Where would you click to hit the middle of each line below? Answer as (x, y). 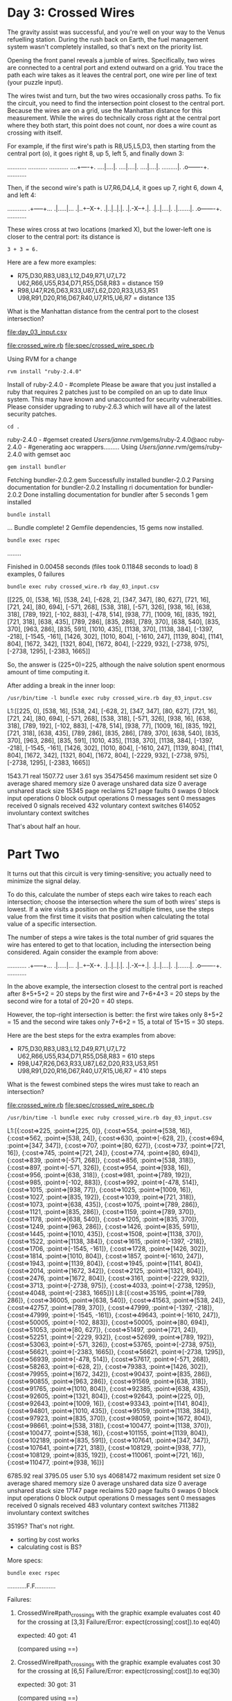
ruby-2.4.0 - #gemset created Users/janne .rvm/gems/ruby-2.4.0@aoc (107, 439)
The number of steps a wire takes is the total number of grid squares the (110, 937)
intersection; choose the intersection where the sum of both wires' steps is (114, 901)
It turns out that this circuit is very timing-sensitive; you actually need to (109, 873)
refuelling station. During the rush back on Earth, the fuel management (108, 39)
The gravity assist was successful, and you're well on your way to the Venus (116, 32)
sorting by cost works (48, 1539)
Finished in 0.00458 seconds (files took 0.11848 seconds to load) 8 (103, 566)
